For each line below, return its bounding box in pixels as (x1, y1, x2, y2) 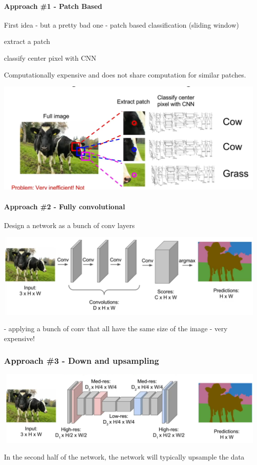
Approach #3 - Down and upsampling (4, 354, 159, 366)
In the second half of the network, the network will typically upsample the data (4, 451, 245, 462)
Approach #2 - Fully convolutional (4, 201, 125, 211)
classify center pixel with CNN (4, 52, 96, 63)
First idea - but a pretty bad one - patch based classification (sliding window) (4, 19, 239, 30)
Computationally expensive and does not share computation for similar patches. (4, 69, 246, 79)
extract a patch (4, 36, 50, 46)
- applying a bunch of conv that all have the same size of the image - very (4, 323, 228, 334)
